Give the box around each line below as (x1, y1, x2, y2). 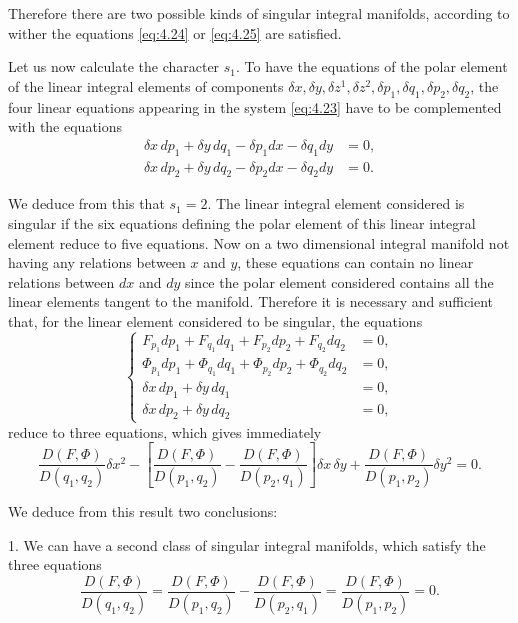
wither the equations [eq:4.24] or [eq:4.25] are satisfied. (8, 22, 342, 43)
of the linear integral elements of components (8, 75, 284, 96)
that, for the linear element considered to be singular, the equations (8, 310, 423, 331)
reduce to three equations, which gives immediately (8, 421, 322, 442)
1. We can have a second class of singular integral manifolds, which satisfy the (8, 534, 486, 555)
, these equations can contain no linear (237, 252, 474, 273)
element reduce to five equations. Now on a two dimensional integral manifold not (8, 232, 510, 253)
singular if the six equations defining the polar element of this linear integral (8, 213, 476, 234)
